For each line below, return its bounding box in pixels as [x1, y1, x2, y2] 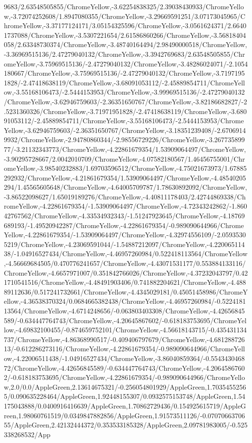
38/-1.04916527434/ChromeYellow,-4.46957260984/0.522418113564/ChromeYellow [4, 248, 248, 259]
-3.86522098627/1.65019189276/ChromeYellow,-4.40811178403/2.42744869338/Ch [4, 191, 246, 201]
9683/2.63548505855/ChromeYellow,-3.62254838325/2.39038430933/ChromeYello [4, 1, 244, 11]
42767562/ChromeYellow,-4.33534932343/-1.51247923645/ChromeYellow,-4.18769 [4, 211, 245, 221]
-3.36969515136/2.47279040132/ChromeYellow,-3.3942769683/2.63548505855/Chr [4, 49, 245, 59]
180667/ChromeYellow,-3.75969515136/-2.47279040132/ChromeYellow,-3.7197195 [4, 68, 245, 78]
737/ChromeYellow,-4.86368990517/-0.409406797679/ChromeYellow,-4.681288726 [4, 334, 245, 344]
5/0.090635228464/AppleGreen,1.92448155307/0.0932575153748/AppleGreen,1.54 [4, 391, 246, 401]
